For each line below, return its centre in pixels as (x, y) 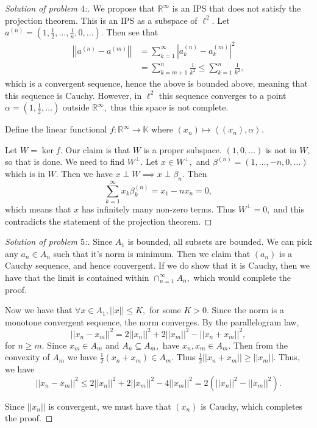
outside (76, 107)
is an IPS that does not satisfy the (237, 8)
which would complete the (242, 277)
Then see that (132, 32)
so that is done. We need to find (65, 161)
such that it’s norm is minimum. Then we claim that (152, 253)
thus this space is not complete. (169, 107)
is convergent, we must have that (110, 406)
